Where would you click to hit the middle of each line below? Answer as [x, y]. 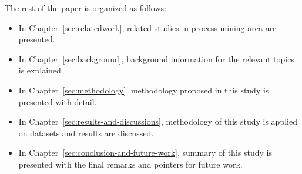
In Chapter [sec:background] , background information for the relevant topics [156, 58]
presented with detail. [58, 101]
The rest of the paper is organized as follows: [85, 8]
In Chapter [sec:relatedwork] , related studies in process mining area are [147, 27]
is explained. [41, 70]
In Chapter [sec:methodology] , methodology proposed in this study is [144, 90]
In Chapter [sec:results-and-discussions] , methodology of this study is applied [158, 121]
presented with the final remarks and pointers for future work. [130, 164]
